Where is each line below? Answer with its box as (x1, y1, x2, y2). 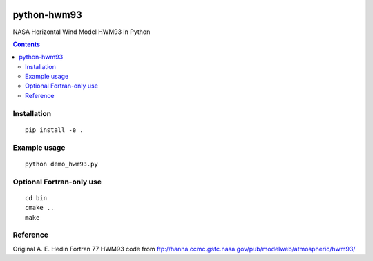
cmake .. (25, 204, 55, 212)
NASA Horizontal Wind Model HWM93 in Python (12, 28, 151, 36)
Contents (12, 40, 41, 48)
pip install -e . (25, 126, 84, 134)
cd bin (25, 194, 48, 202)
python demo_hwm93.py (25, 159, 98, 168)
